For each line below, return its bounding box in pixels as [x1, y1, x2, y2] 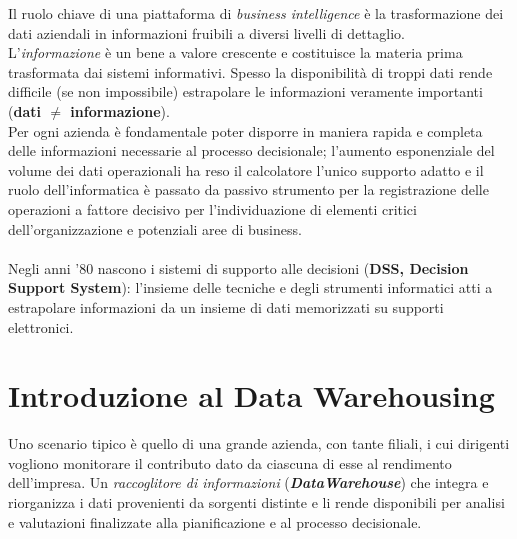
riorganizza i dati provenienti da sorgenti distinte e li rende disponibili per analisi [8, 492, 505, 512]
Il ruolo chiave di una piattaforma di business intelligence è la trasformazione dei [8, 3, 504, 23]
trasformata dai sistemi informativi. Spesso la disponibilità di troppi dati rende [8, 61, 493, 82]
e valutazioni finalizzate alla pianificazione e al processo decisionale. [8, 511, 422, 532]
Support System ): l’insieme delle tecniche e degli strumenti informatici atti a [8, 277, 493, 298]
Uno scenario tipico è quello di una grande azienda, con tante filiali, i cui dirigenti [8, 433, 510, 454]
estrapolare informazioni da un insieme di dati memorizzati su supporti [8, 296, 444, 317]
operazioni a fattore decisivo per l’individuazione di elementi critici [8, 198, 417, 219]
